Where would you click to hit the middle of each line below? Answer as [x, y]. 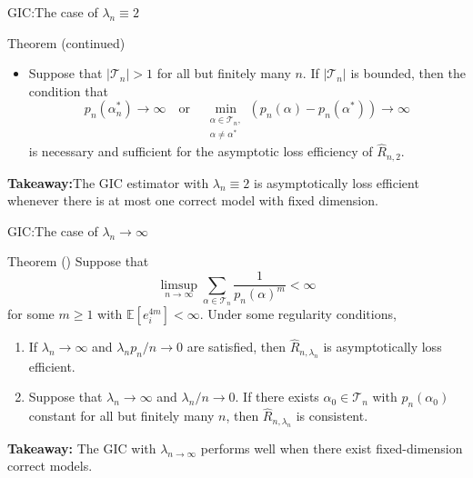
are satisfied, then [236, 347]
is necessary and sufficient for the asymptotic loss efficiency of [201, 151]
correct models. [50, 466]
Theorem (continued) [66, 42]
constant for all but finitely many [121, 416]
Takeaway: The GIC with [82, 448]
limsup [179, 285]
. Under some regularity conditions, [298, 314]
